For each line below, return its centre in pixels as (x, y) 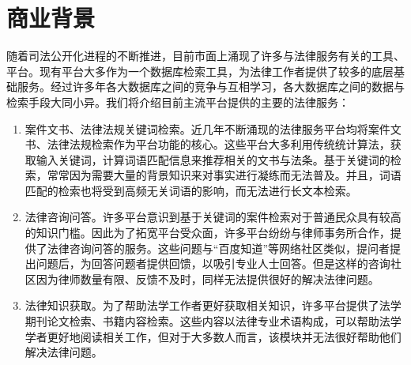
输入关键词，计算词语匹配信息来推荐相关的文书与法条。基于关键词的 (213, 159)
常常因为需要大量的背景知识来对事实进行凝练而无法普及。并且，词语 (224, 175)
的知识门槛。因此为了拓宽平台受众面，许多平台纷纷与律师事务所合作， (207, 233)
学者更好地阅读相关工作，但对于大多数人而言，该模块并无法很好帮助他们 (213, 336)
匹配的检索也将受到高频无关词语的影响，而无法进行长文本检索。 (191, 190)
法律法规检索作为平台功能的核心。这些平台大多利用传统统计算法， (219, 144)
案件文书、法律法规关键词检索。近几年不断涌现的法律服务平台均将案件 (207, 128)
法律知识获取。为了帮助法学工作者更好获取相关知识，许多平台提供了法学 (213, 305)
